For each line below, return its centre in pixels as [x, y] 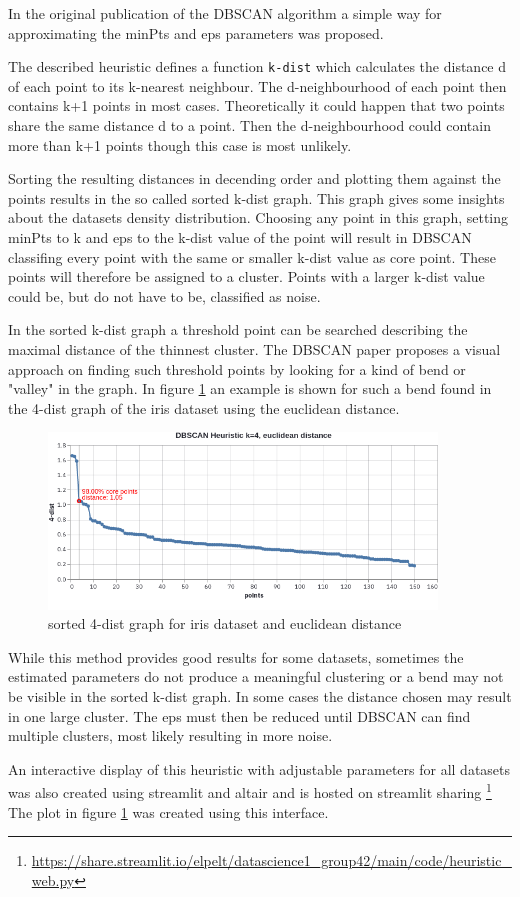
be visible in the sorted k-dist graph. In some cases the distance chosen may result [260, 696]
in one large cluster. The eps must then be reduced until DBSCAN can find [239, 715]
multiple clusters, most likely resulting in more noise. [170, 735]
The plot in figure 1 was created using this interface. [168, 811]
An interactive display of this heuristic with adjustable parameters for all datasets [259, 768]
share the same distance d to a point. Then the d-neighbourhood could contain [249, 125]
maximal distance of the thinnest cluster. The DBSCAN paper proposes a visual [254, 348]
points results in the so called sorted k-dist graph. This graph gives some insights [256, 197]
